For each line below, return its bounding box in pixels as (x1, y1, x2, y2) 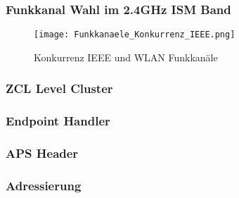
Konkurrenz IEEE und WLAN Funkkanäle (34, 49, 218, 64)
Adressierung (6, 176, 82, 194)
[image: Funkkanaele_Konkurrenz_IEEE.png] (34, 30, 235, 40)
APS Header (6, 144, 79, 162)
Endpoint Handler (6, 112, 110, 130)
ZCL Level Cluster (6, 80, 113, 97)
